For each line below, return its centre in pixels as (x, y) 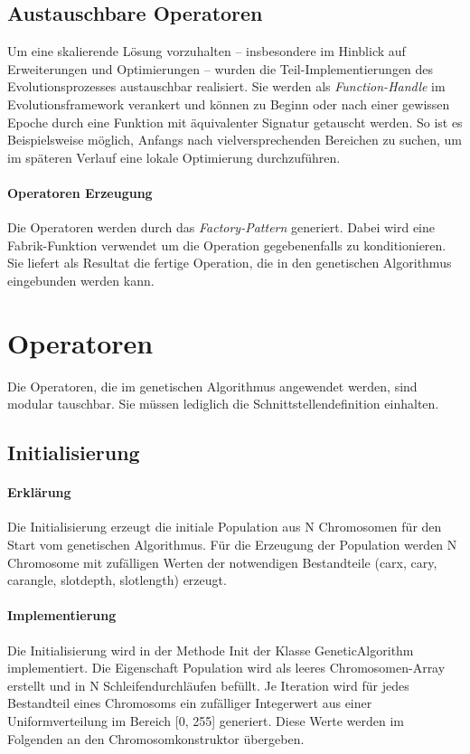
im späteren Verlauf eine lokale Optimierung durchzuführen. (174, 157)
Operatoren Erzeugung (80, 192)
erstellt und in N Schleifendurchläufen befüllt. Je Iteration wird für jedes (208, 685)
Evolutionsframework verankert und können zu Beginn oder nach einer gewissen (229, 104)
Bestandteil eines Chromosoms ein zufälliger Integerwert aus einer (190, 703)
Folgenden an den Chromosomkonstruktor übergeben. (156, 738)
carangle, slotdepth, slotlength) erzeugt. (117, 580)
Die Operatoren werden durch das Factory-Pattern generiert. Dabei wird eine (221, 227)
